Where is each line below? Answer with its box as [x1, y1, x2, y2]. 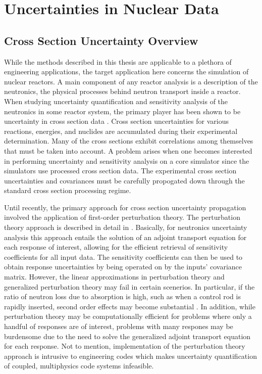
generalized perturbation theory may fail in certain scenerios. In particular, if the [4, 281, 255, 292]
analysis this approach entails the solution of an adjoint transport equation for [4, 231, 247, 242]
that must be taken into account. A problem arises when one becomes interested [4, 145, 252, 156]
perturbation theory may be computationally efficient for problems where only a [4, 311, 252, 321]
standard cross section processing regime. [4, 185, 131, 196]
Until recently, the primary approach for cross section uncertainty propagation [4, 202, 246, 212]
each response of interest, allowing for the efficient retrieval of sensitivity [4, 242, 228, 252]
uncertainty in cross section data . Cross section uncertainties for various [4, 116, 229, 126]
